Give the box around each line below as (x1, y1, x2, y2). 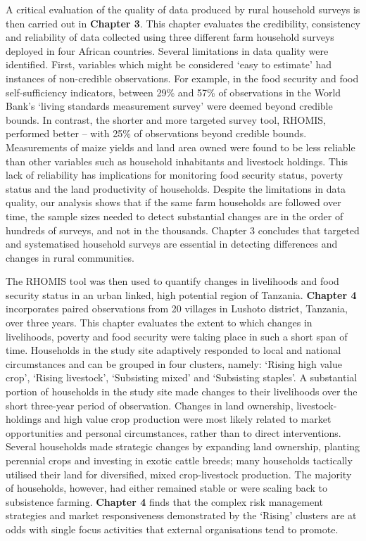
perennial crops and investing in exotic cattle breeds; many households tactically (6, 453, 353, 467)
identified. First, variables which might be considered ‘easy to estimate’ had (6, 57, 332, 72)
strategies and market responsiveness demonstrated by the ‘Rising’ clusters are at (6, 508, 357, 523)
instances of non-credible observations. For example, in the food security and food (6, 70, 359, 85)
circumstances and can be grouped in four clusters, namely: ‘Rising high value (6, 356, 342, 371)
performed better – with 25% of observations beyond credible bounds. (6, 126, 307, 141)
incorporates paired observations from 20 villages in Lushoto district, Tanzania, (6, 301, 348, 316)
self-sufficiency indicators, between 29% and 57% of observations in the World (6, 84, 341, 99)
